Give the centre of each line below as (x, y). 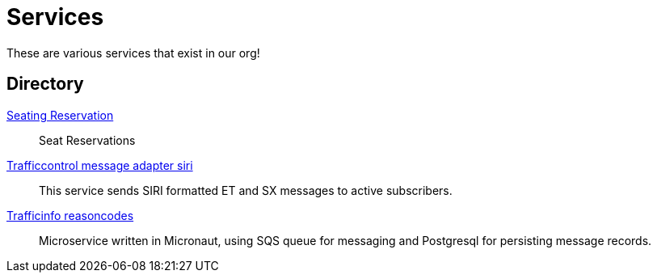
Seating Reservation (60, 115)
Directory (45, 84)
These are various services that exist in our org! (133, 53)
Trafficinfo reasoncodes (70, 215)
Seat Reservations (87, 140)
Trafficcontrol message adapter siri (100, 165)
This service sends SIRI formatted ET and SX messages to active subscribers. (246, 190)
